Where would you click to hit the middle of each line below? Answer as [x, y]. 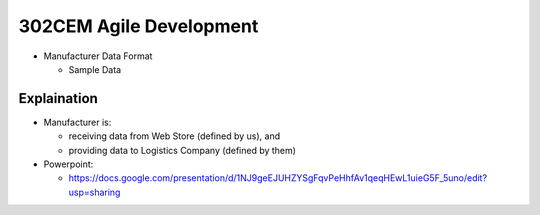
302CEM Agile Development [138, 26]
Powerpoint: [68, 164]
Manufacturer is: [77, 122]
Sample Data [95, 69]
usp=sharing [94, 192]
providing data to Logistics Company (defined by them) [182, 150]
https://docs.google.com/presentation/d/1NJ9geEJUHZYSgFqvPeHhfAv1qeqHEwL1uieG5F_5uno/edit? [278, 178]
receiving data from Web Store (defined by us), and [174, 136]
